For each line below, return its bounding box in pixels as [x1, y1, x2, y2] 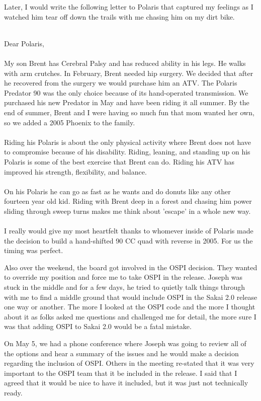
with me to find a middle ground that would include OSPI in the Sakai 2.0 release [4, 291, 257, 302]
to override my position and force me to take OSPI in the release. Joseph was [4, 272, 243, 282]
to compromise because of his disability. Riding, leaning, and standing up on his [4, 146, 250, 157]
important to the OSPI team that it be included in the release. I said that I [4, 367, 237, 378]
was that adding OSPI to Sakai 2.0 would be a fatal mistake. [4, 321, 192, 332]
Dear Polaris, [4, 38, 44, 48]
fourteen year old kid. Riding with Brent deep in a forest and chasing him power [4, 196, 252, 206]
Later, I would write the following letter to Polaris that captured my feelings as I [4, 2, 253, 12]
